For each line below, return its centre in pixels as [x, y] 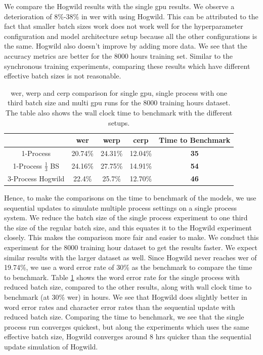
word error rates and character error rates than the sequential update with [120, 307]
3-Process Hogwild [36, 178]
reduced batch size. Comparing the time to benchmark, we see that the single [124, 317]
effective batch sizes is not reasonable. [63, 76]
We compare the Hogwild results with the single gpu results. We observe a [119, 6]
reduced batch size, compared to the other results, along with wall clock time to [128, 287]
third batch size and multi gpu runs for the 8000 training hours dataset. [119, 103]
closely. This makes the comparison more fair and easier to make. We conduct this [131, 237]
